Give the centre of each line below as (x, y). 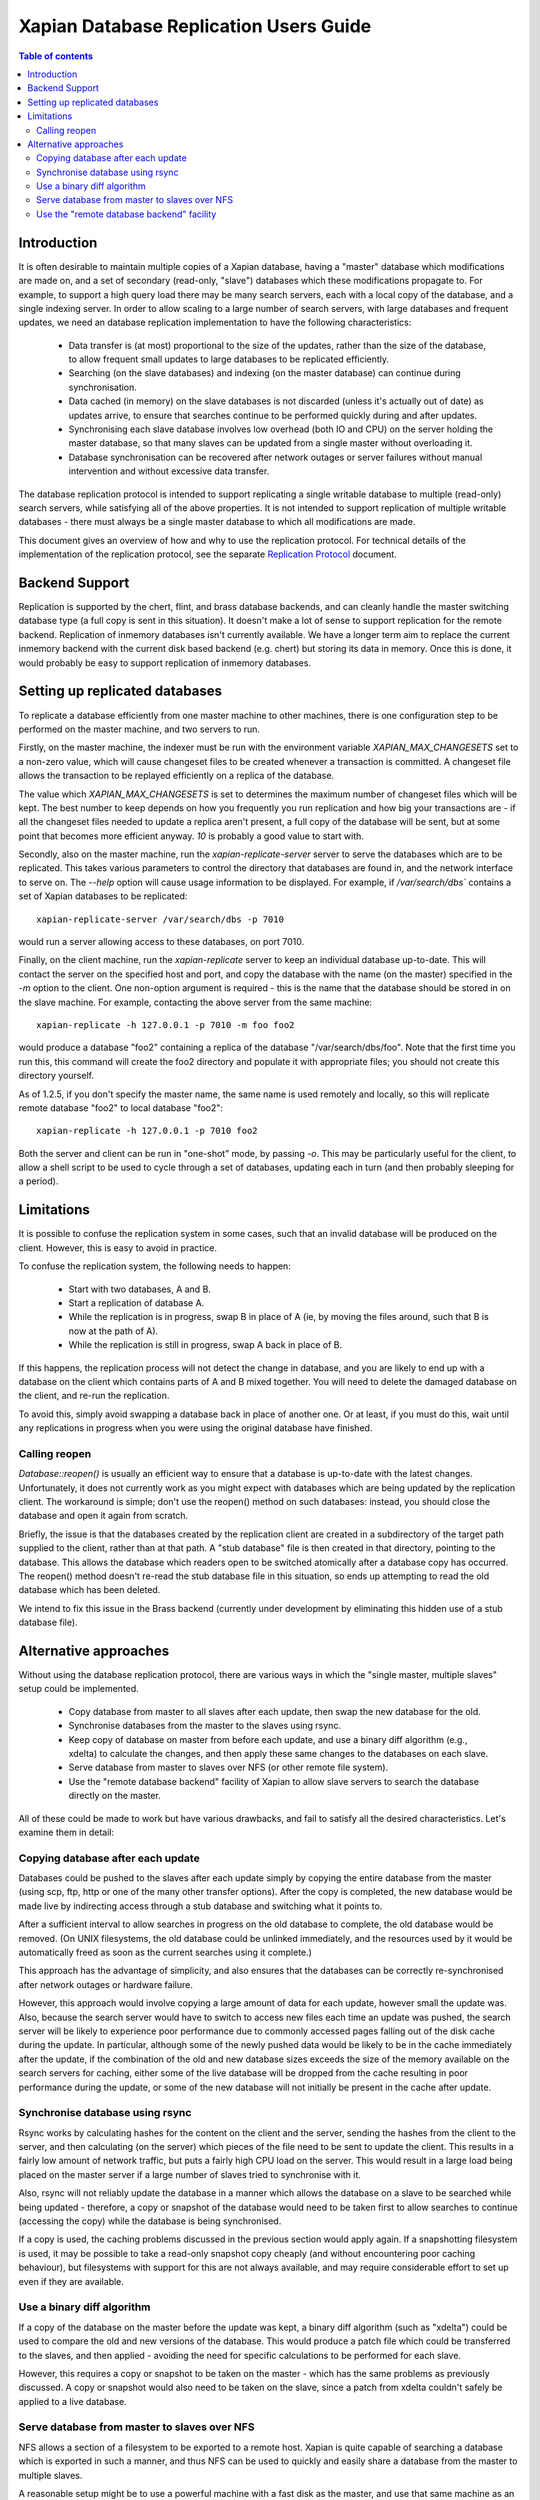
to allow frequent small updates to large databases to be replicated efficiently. (229, 359)
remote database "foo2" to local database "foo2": (121, 1107)
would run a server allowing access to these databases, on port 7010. (161, 942)
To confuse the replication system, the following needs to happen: (155, 1266)
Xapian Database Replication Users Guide (195, 26)
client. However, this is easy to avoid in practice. (117, 1247)
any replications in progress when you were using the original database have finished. (195, 1428)
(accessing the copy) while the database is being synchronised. (150, 2221)
